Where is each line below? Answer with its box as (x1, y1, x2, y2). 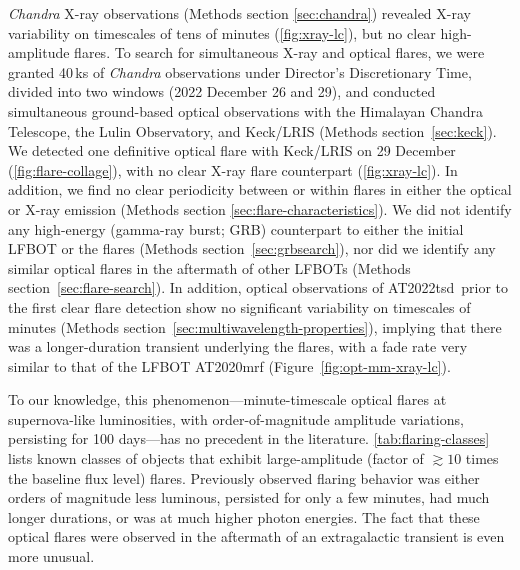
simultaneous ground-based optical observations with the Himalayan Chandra (8, 100, 483, 121)
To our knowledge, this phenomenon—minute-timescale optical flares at (8, 389, 447, 410)
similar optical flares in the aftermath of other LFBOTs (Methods (8, 257, 411, 278)
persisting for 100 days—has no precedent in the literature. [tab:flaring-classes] (8, 428, 490, 449)
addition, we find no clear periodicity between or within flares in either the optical (8, 179, 512, 200)
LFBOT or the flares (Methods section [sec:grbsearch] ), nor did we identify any (8, 238, 496, 259)
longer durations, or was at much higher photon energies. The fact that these (8, 506, 480, 527)
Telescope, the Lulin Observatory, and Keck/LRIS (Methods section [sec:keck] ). (8, 120, 497, 141)
